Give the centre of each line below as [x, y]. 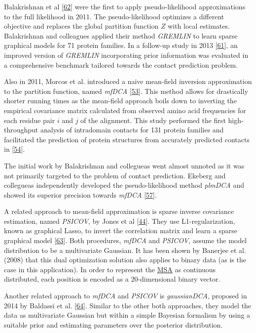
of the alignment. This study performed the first [153, 120]
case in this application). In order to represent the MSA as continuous [110, 269]
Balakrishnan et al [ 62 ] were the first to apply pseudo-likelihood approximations [125, 6]
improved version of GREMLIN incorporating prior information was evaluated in [126, 55]
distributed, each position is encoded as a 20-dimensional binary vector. [112, 279]
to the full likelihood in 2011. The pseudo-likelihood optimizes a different [114, 16]
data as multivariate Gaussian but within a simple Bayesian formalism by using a [127, 315]
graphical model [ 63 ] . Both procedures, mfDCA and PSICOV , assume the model [126, 240]
